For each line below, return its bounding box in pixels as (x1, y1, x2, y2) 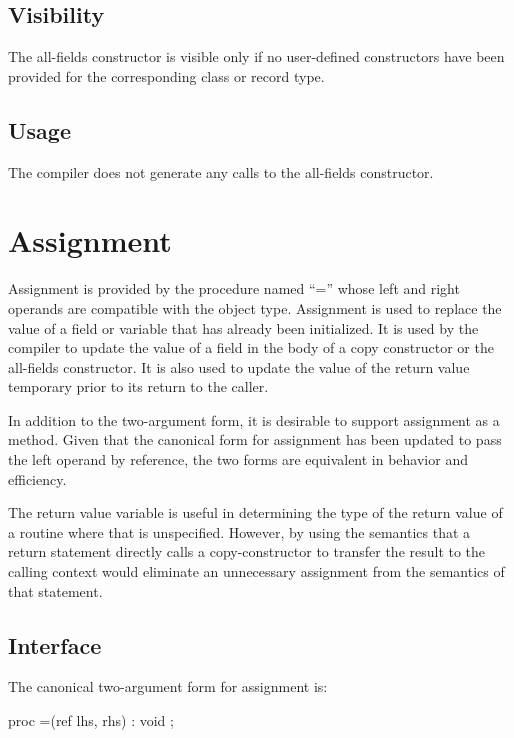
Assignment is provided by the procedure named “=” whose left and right (8, 278, 460, 299)
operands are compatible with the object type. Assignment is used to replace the (8, 297, 502, 318)
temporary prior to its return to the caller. (8, 376, 269, 397)
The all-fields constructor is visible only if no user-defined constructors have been (8, 46, 505, 67)
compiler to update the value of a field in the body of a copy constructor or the (8, 337, 494, 358)
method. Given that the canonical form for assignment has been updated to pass (8, 429, 502, 450)
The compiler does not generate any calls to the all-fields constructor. (8, 161, 434, 182)
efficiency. (8, 468, 67, 489)
